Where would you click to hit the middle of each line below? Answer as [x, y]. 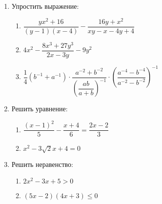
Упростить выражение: [45, 6]
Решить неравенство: [42, 164]
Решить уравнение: [40, 109]
